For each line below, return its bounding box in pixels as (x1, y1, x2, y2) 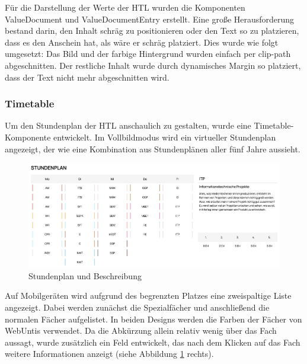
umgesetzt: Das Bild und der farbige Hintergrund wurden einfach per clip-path (5, 47, 291, 60)
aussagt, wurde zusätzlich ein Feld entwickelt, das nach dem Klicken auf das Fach (5, 336, 300, 348)
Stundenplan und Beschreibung (28, 269, 142, 282)
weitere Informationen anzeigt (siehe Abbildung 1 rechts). (5, 347, 214, 360)
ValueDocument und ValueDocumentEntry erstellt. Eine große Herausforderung (5, 12, 295, 25)
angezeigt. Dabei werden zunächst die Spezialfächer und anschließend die (5, 301, 270, 314)
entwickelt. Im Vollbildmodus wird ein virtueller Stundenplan (53, 130, 276, 143)
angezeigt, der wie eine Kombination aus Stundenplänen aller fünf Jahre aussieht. (5, 142, 300, 155)
